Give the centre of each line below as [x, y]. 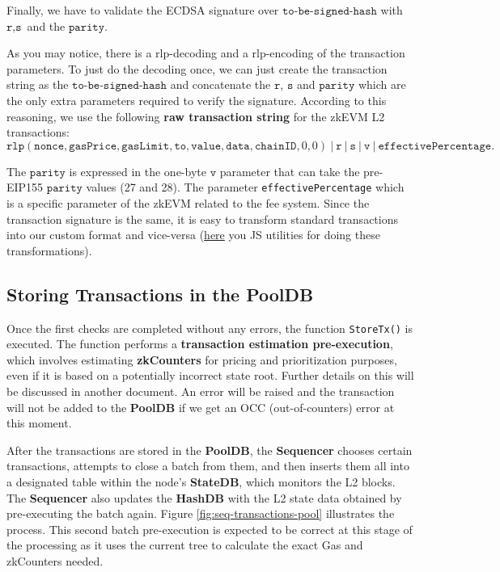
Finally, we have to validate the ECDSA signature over [143, 10]
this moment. [39, 423]
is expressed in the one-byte [138, 171]
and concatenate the [220, 84]
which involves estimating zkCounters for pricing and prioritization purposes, [202, 359]
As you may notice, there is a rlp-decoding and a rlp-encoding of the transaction [206, 53]
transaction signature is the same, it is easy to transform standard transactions [202, 219]
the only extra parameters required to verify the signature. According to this [197, 100]
